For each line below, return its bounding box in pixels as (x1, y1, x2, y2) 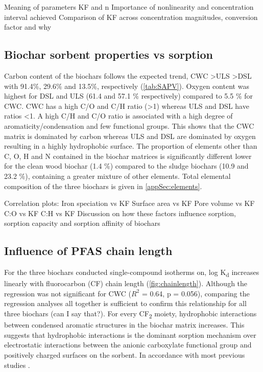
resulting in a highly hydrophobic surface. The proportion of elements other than (4, 141, 257, 151)
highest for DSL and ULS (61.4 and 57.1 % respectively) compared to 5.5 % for (4, 90, 253, 101)
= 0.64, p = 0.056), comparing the (141, 288, 250, 298)
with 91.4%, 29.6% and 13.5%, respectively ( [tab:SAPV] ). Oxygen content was (4, 80, 249, 91)
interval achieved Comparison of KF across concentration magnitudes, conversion (4, 11, 258, 22)
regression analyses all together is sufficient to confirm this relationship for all (4, 298, 247, 309)
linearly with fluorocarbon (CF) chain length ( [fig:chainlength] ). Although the (4, 278, 248, 289)
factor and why (4, 21, 52, 32)
